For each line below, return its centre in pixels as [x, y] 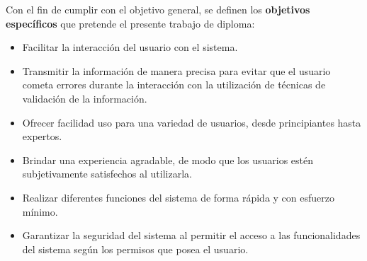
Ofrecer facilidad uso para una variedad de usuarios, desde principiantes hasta [192, 122]
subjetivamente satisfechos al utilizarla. [107, 174]
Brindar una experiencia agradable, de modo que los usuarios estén [168, 159]
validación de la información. [85, 98]
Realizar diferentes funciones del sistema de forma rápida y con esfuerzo [178, 197]
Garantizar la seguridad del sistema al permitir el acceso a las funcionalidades [191, 235]
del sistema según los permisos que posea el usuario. [135, 249]
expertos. [42, 136]
